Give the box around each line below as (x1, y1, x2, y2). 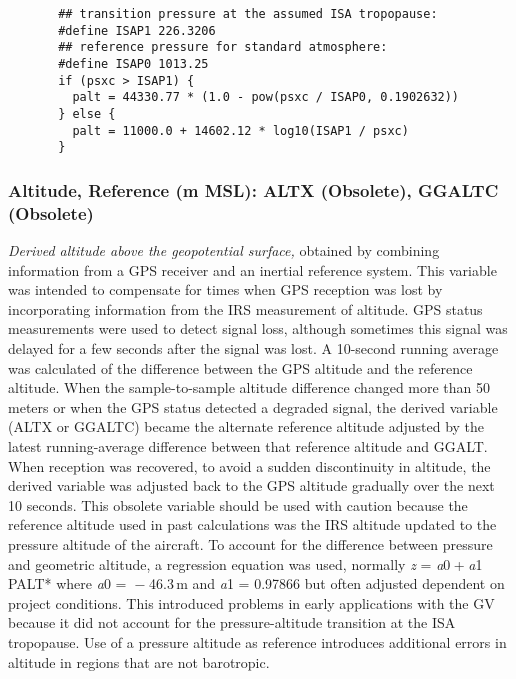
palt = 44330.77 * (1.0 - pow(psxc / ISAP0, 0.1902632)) (72, 90, 460, 105)
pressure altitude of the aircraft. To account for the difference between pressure (8, 533, 493, 554)
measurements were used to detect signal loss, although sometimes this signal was (8, 318, 508, 339)
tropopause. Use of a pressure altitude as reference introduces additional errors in (8, 631, 507, 652)
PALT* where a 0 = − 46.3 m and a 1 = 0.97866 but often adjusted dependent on (8, 573, 505, 594)
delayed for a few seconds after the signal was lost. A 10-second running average (8, 338, 499, 359)
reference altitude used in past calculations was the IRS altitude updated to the (8, 514, 497, 535)
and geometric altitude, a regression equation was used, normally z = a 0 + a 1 (8, 553, 483, 574)
